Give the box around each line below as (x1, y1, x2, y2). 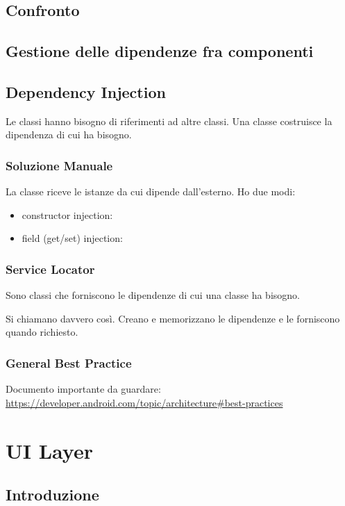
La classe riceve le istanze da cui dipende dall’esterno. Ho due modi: (6, 184, 296, 199)
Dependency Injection (6, 81, 166, 102)
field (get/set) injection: (22, 231, 123, 245)
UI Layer (6, 436, 93, 464)
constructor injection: (22, 207, 113, 222)
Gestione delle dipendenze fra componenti (6, 40, 314, 62)
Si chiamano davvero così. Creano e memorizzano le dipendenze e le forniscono (6, 311, 340, 325)
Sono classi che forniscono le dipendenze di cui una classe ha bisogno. (6, 288, 300, 302)
